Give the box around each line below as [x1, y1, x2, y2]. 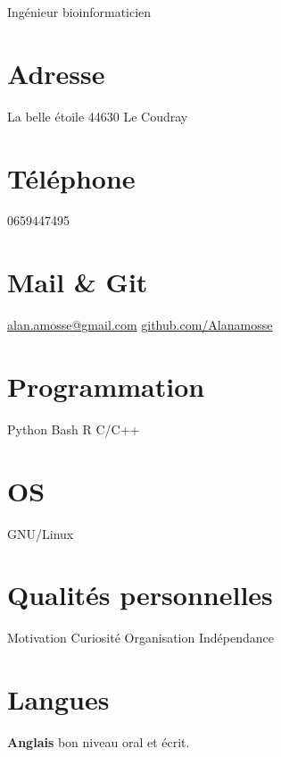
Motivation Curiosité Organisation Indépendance [7, 628, 274, 647]
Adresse [7, 55, 105, 91]
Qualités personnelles [7, 576, 273, 613]
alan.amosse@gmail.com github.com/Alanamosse [7, 315, 273, 334]
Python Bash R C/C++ [7, 419, 140, 438]
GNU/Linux [7, 524, 74, 543]
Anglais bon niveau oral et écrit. [7, 733, 190, 752]
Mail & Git [7, 264, 148, 300]
